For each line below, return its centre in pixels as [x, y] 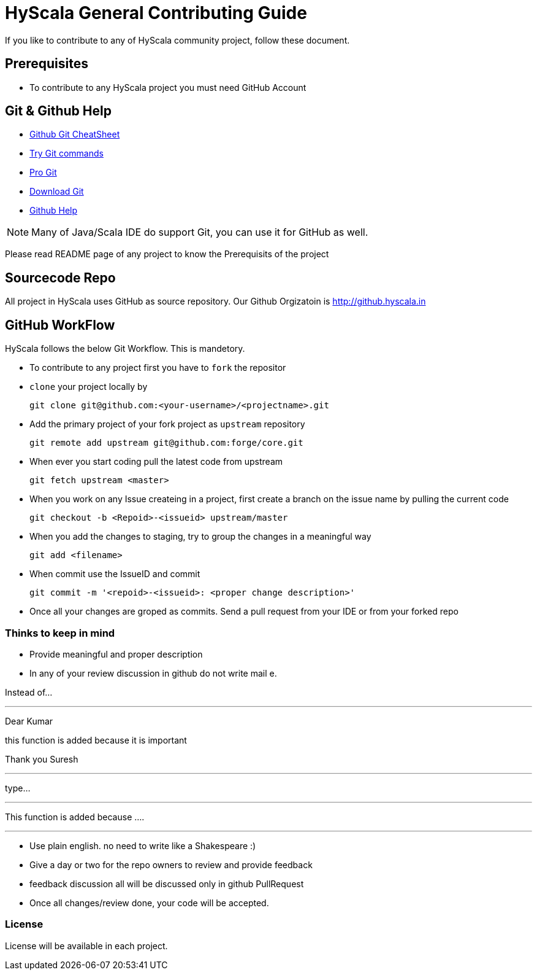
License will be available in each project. [86, 946]
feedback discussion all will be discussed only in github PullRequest [167, 884]
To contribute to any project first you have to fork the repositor [158, 368]
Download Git [57, 192]
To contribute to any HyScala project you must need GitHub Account [168, 87]
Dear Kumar [29, 721]
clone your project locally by [89, 387]
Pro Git [43, 173]
